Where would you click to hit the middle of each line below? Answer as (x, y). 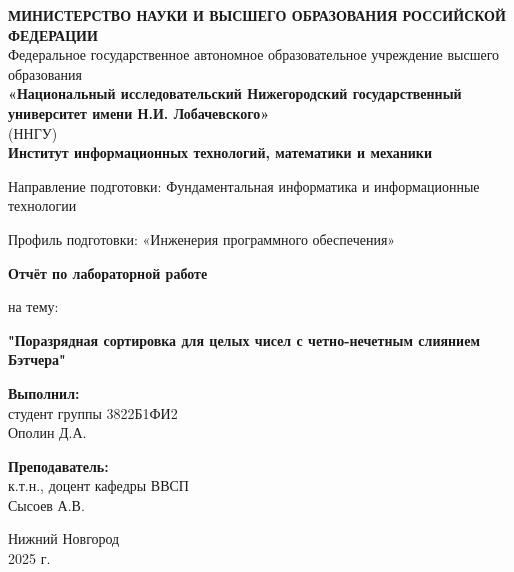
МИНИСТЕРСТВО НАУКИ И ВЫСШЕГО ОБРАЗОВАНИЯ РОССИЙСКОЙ (257, 15)
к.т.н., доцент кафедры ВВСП (98, 485)
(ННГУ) (33, 132)
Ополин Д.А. (47, 432)
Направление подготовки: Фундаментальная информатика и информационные (244, 185)
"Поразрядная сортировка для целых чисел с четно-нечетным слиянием (244, 339)
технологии (42, 205)
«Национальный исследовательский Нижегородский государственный (235, 93)
